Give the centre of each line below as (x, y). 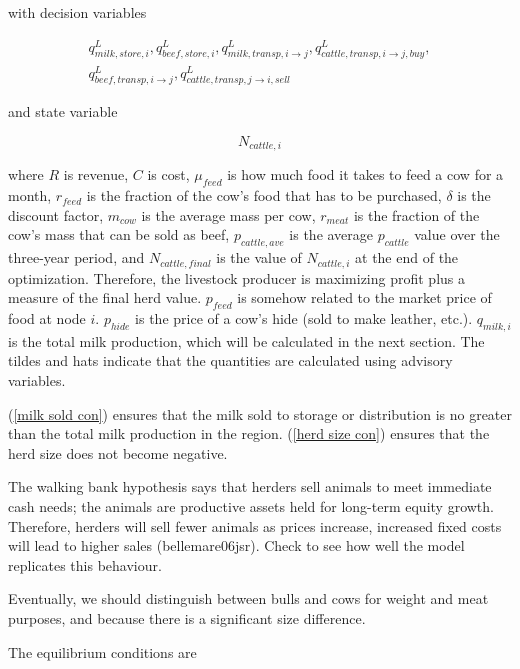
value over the (457, 234)
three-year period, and (76, 257)
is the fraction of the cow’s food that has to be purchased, (264, 195)
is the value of (259, 257)
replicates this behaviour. (85, 564)
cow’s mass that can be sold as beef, (119, 234)
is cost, (168, 174)
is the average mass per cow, (228, 214)
